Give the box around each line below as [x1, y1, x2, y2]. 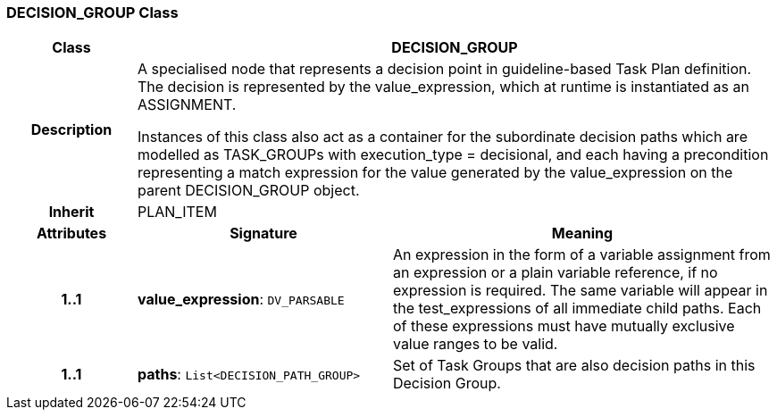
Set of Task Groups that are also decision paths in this [392, 356, 756, 375]
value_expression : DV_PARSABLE [137, 290, 345, 309]
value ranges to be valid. [392, 335, 558, 354]
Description [30, 121, 113, 139]
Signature [230, 224, 297, 243]
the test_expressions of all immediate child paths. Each [392, 299, 762, 318]
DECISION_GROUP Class [6, 4, 179, 21]
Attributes [36, 224, 107, 243]
